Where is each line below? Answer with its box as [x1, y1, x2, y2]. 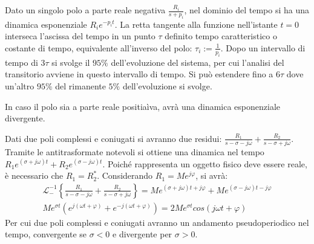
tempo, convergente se [5, 228, 87, 240]
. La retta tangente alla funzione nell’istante [114, 18, 278, 30]
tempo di [5, 56, 38, 68]
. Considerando [97, 169, 153, 182]
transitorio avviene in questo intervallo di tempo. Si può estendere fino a [5, 68, 273, 80]
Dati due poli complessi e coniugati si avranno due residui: [5, 132, 222, 144]
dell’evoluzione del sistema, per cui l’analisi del [111, 56, 284, 68]
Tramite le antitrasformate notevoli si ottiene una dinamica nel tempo [5, 146, 264, 158]
